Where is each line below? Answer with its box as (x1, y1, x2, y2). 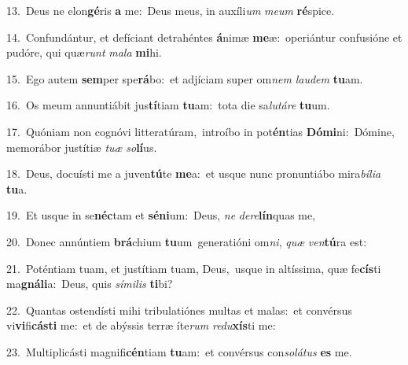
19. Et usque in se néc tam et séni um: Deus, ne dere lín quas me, (6, 207, 316, 223)
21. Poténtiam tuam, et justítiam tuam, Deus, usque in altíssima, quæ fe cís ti (6, 260, 381, 276)
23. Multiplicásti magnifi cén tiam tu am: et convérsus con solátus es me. (6, 343, 352, 359)
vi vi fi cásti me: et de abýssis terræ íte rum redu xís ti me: (6, 317, 276, 334)
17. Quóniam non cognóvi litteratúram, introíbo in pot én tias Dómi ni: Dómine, (6, 123, 395, 139)
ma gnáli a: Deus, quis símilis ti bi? (6, 275, 173, 292)
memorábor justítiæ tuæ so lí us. (6, 138, 157, 155)
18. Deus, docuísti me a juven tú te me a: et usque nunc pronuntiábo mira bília (6, 165, 381, 182)
